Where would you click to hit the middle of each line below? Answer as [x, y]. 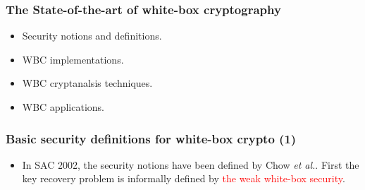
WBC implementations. [73, 59]
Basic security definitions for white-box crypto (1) [151, 138]
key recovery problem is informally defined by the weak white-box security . [184, 178]
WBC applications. [63, 107]
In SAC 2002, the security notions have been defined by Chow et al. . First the [191, 164]
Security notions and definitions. [92, 36]
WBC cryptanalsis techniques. [87, 83]
